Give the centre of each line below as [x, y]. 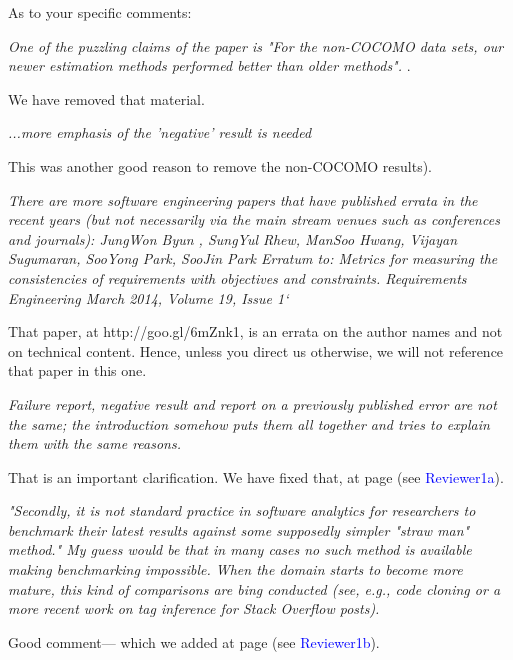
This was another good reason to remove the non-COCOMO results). [220, 165]
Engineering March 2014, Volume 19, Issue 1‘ [148, 297]
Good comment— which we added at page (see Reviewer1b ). [194, 641]
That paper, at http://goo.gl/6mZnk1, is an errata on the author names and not [255, 331]
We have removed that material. [106, 98]
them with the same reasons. [94, 443]
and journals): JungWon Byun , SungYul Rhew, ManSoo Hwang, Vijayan [233, 238]
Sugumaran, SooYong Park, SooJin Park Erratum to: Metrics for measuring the [253, 258]
